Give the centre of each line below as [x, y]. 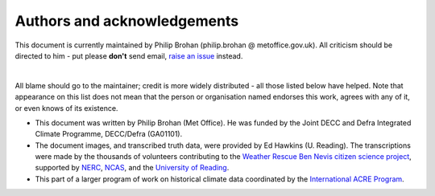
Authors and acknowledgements [127, 21]
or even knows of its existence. [66, 108]
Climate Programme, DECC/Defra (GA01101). [109, 134]
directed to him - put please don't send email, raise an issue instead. [129, 55]
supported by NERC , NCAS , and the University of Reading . [132, 168]
